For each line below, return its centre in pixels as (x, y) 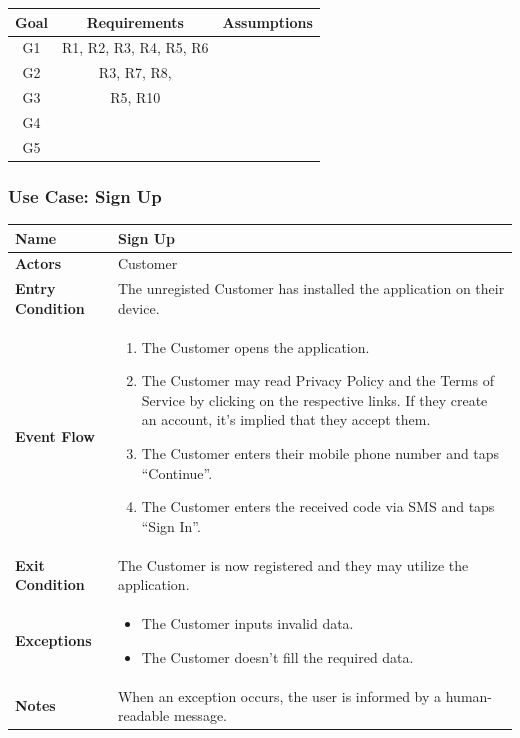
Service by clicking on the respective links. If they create (314, 399)
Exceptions (53, 639)
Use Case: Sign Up (85, 195)
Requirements (135, 21)
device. (138, 307)
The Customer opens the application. (255, 346)
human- (469, 695)
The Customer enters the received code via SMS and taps (318, 506)
